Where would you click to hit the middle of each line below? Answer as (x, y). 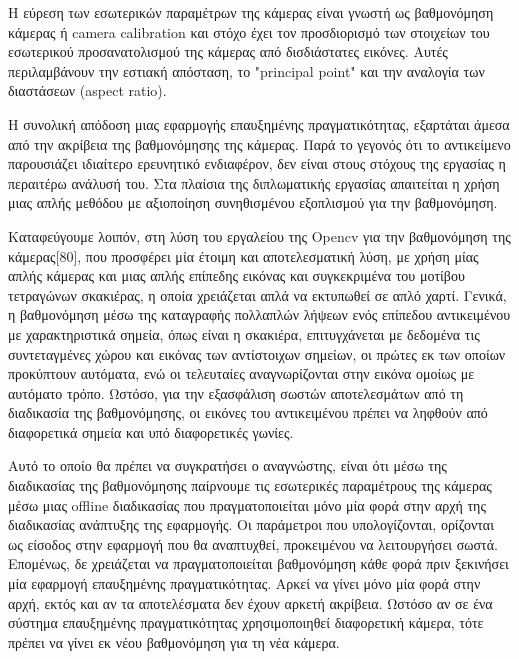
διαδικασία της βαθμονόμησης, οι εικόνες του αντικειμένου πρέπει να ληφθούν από (248, 412)
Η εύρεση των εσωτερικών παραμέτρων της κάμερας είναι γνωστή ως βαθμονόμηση (251, 12)
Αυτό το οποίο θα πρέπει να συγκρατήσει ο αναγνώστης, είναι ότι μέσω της (227, 465)
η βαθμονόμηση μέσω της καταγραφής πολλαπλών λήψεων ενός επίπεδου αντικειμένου (259, 314)
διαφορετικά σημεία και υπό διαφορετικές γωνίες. (151, 431)
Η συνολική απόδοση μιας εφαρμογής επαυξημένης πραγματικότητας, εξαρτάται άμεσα (259, 123)
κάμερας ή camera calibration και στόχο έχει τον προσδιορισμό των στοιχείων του (249, 31)
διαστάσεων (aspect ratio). (87, 90)
